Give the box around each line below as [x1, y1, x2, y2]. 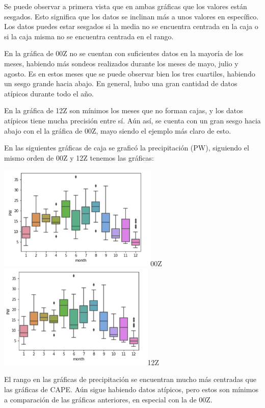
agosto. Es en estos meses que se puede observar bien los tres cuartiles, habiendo [4, 68, 255, 79]
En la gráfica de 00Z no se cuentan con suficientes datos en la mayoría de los [4, 48, 244, 59]
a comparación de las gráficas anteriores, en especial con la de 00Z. [4, 394, 213, 404]
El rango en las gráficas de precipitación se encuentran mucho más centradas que [4, 374, 257, 385]
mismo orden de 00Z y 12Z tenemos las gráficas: [4, 152, 154, 163]
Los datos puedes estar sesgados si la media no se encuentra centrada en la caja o [4, 21, 258, 32]
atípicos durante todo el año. [4, 88, 94, 98]
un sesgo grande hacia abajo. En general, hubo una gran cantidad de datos [4, 78, 237, 89]
